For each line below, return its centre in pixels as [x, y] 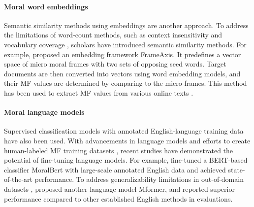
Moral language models [44, 112]
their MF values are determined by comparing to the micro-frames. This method [126, 83]
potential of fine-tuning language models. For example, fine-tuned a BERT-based [126, 160]
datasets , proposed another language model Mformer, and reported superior [119, 189]
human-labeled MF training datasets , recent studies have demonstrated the [119, 150]
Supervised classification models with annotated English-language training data [124, 131]
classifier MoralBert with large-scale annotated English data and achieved [115, 169]
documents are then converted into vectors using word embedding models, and [122, 73]
